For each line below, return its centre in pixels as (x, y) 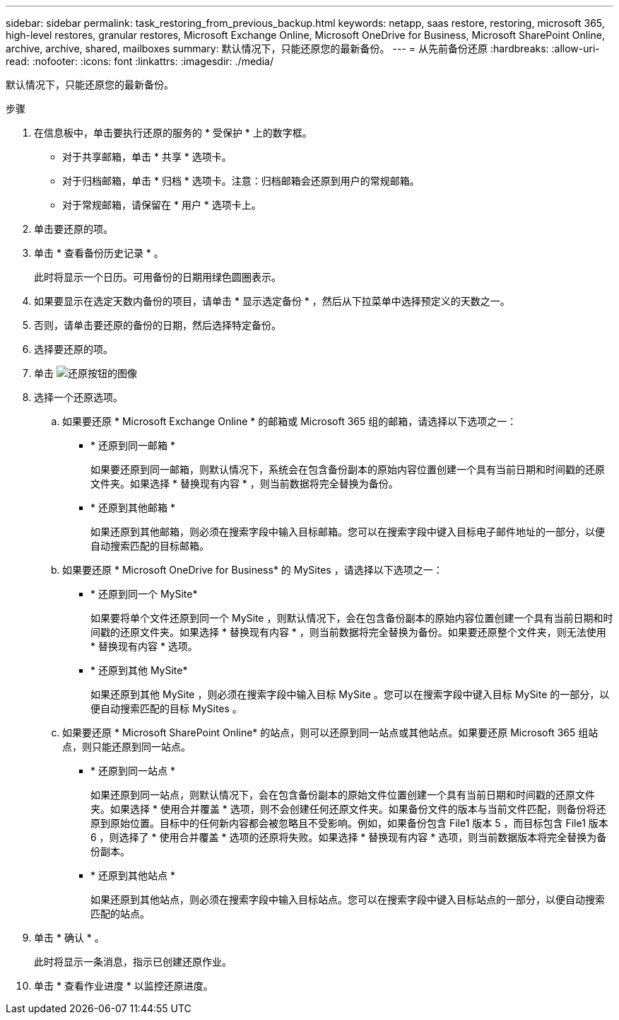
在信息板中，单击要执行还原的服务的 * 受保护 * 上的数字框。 (173, 133)
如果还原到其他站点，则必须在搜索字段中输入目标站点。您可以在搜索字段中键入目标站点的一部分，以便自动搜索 (348, 899)
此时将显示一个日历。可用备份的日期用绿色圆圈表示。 (158, 277)
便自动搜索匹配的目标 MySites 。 (166, 708)
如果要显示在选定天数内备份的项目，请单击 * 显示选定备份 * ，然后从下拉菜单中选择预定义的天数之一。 (272, 301)
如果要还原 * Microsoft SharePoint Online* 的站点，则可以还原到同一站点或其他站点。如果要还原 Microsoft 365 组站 (330, 732)
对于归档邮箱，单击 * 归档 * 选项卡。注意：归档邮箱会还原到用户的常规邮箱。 (241, 181)
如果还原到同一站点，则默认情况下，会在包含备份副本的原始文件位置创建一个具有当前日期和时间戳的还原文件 (343, 795)
